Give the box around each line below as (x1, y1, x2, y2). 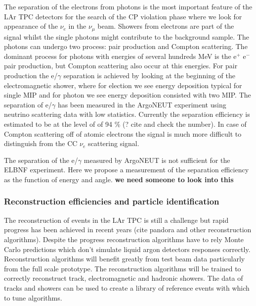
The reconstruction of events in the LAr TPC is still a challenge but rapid (4, 214, 229, 225)
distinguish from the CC (4, 138, 78, 149)
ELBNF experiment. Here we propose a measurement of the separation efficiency (4, 164, 249, 175)
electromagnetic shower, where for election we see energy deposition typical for (4, 80, 242, 90)
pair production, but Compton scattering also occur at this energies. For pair (4, 60, 238, 71)
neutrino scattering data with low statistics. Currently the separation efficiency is (4, 109, 250, 119)
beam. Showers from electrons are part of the (97, 21, 234, 31)
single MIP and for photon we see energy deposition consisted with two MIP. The (4, 90, 251, 100)
